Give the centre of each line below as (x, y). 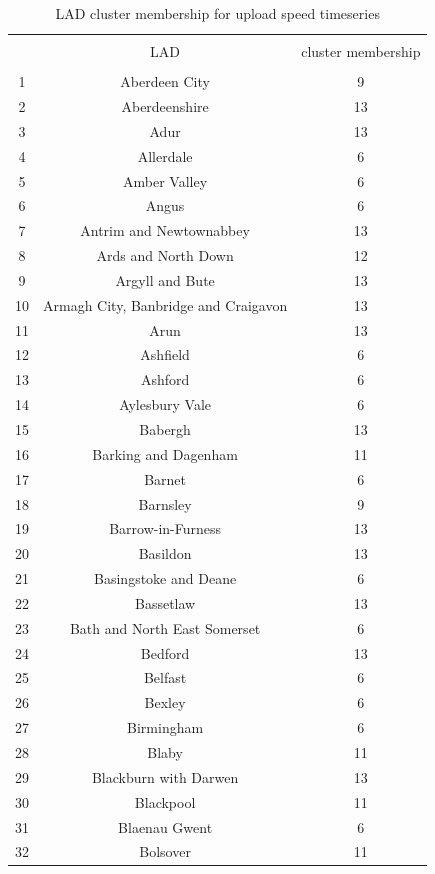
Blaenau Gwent (165, 826)
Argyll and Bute (165, 279)
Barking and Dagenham (165, 453)
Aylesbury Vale (165, 404)
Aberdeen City (165, 81)
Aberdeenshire (165, 106)
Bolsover (165, 851)
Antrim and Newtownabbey (165, 230)
